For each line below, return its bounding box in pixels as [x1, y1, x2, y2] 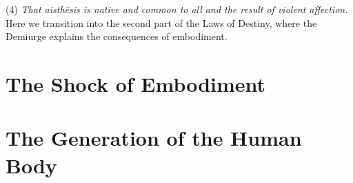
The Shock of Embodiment [6, 69, 266, 97]
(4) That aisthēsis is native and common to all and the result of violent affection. [6, 2, 348, 16]
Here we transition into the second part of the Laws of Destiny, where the [6, 15, 317, 30]
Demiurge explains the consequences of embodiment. [6, 29, 228, 44]
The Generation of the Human [6, 124, 302, 152]
